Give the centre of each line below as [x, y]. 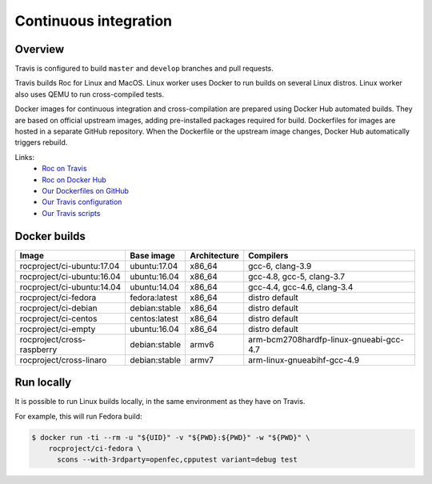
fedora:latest [154, 298]
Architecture [214, 255]
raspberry [38, 350]
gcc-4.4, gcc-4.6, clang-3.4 [301, 286]
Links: [25, 157]
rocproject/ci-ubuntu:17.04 [70, 266]
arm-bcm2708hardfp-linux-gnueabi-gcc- [326, 339]
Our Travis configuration [82, 202]
